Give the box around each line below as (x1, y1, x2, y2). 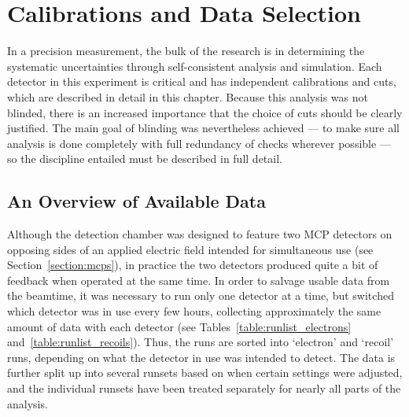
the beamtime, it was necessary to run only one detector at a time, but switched (7, 287, 394, 304)
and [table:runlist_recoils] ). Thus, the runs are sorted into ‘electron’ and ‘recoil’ (7, 334, 394, 350)
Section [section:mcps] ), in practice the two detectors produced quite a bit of (7, 256, 378, 273)
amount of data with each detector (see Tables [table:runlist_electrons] (7, 318, 352, 334)
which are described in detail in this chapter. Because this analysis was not (7, 88, 368, 105)
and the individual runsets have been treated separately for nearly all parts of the (7, 380, 401, 397)
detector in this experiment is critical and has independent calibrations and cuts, (7, 73, 396, 90)
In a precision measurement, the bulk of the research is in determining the (7, 42, 365, 59)
